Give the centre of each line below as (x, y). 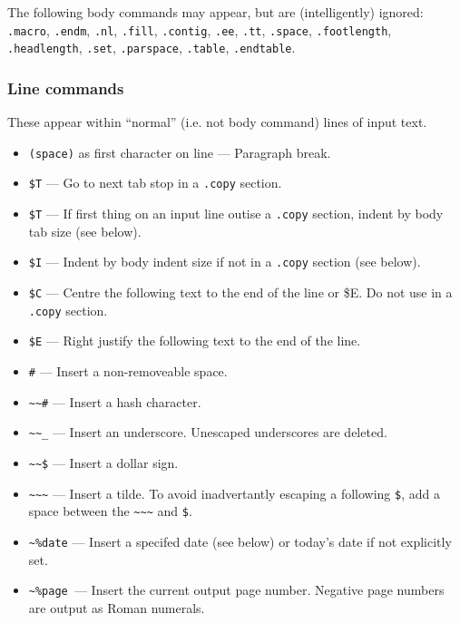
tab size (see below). (85, 231)
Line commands (66, 88)
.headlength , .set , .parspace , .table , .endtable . (152, 48)
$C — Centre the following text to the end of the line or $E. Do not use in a (240, 292)
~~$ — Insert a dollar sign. (103, 462)
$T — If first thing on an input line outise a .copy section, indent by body (236, 214)
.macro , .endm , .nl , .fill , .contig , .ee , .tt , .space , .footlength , (200, 29)
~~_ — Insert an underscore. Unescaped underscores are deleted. (208, 432)
